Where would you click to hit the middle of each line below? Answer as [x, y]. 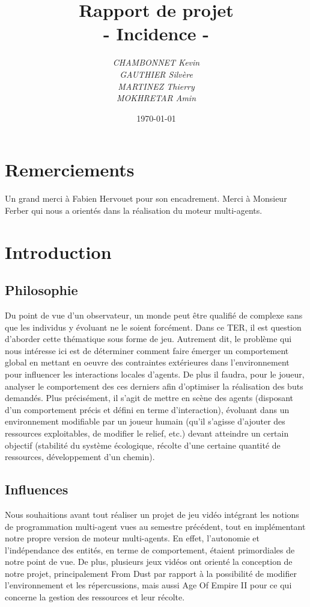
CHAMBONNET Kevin [156, 62]
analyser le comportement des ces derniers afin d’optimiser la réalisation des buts [154, 386]
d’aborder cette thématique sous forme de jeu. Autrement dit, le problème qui [148, 339]
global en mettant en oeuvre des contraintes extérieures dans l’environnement [147, 362]
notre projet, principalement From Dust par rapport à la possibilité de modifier [151, 573]
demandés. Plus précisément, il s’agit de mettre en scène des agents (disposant [149, 398]
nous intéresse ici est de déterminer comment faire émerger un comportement [147, 350]
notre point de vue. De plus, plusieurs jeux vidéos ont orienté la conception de [149, 562]
